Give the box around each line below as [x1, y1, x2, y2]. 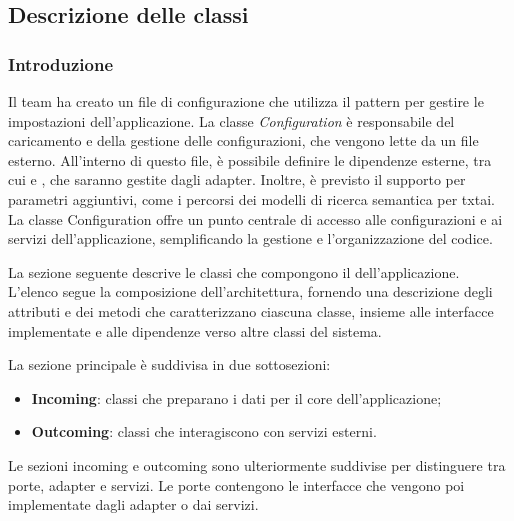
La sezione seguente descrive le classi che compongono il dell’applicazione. [8, 261, 460, 282]
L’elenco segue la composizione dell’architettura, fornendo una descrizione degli [8, 281, 493, 302]
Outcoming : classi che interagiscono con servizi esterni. [31, 421, 377, 442]
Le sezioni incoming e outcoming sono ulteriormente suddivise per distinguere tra [8, 454, 506, 475]
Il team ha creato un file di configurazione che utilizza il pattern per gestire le [8, 91, 484, 111]
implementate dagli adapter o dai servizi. [8, 494, 259, 515]
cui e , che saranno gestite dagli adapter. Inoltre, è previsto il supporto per [8, 169, 466, 190]
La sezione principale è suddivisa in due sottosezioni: [8, 354, 331, 375]
